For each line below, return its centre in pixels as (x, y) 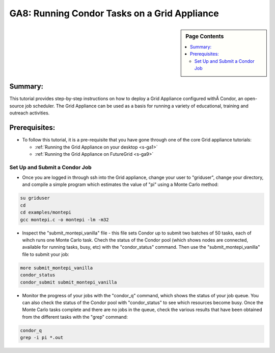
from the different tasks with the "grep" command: (75, 317)
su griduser (35, 198)
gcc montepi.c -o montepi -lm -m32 (64, 219)
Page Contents (205, 36)
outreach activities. (30, 113)
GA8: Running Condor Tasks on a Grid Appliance (114, 13)
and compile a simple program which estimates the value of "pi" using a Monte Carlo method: (120, 184)
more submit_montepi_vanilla (57, 268)
